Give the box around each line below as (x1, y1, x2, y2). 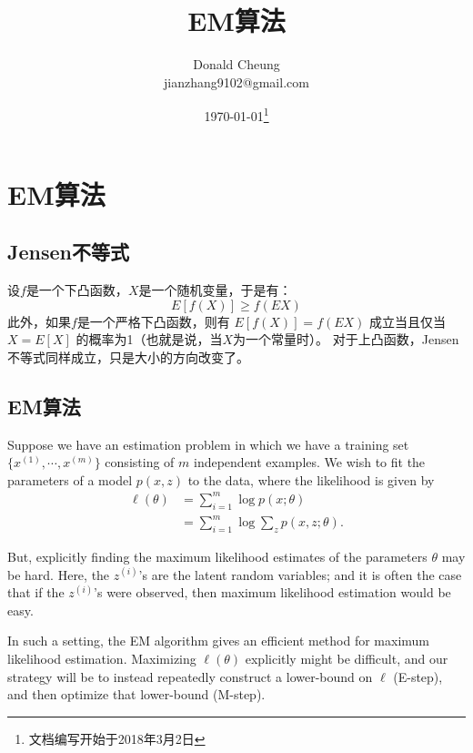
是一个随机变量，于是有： (138, 280, 292, 299)
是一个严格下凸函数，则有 (76, 311, 230, 331)
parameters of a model (7, 470, 133, 489)
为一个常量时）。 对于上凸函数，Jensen (233, 330, 459, 349)
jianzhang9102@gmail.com (164, 72, 309, 91)
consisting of (105, 453, 175, 472)
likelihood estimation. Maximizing (7, 648, 196, 667)
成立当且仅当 (369, 311, 447, 331)
